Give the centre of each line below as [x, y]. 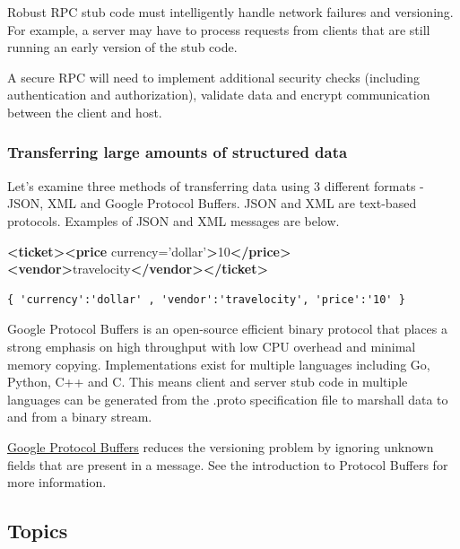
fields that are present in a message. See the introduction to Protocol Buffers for [228, 464]
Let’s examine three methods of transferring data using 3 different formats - [216, 185]
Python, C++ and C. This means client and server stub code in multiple [208, 382]
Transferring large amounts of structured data [178, 152]
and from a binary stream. [80, 417]
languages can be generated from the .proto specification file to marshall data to [228, 399]
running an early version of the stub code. [122, 47]
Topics [38, 531]
